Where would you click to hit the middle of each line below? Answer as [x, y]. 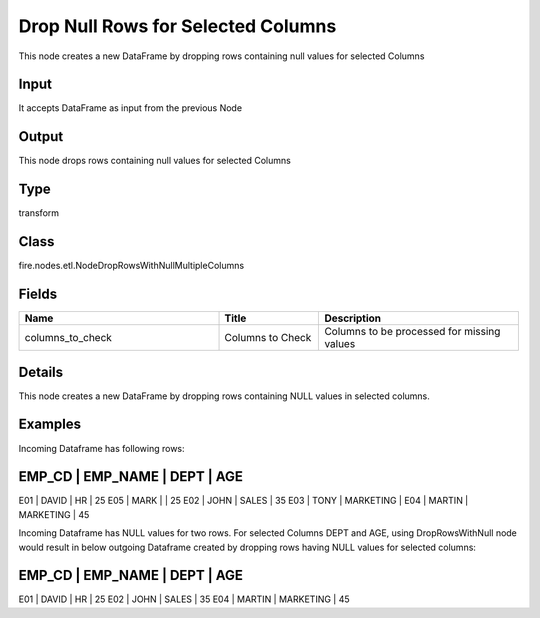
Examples [50, 424]
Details [41, 371]
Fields [38, 293]
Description [353, 318]
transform [39, 213]
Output [41, 136]
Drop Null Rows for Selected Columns [177, 26]
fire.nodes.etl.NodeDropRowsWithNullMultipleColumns [131, 266]
